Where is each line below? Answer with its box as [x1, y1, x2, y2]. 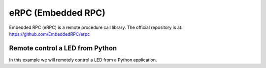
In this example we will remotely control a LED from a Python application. [9, 57, 157, 63]
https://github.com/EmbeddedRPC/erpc [9, 31, 90, 37]
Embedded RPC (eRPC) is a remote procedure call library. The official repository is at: [9, 24, 183, 30]
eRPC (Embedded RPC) [9, 7, 106, 18]
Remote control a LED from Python [9, 44, 117, 52]
